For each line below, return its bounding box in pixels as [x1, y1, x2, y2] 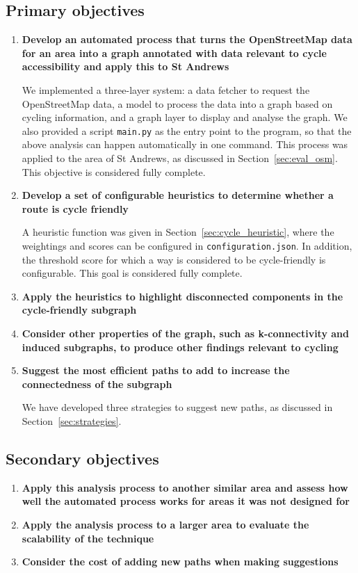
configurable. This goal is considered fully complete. [22, 266, 243, 280]
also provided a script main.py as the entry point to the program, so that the [22, 123, 352, 138]
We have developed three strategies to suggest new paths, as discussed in [22, 400, 333, 414]
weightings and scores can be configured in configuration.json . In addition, [22, 238, 352, 252]
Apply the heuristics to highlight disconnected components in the [22, 289, 343, 303]
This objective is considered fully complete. [22, 164, 206, 179]
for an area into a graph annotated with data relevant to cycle [22, 45, 327, 60]
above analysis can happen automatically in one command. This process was [22, 137, 348, 152]
